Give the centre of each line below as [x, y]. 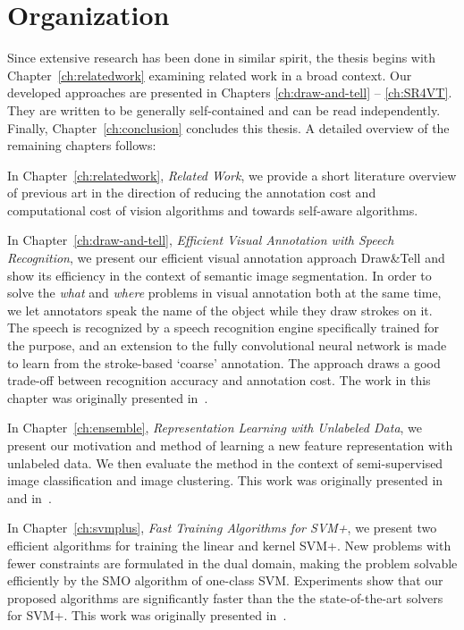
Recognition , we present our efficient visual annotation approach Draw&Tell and [226, 258]
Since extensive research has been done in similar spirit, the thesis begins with [222, 58]
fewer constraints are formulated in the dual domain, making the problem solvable [232, 563]
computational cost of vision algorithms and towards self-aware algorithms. [213, 210]
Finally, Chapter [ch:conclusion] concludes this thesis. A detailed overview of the [228, 127]
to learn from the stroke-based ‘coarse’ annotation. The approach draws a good [224, 362]
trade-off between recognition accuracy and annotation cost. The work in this [219, 380]
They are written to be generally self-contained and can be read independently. [224, 109]
